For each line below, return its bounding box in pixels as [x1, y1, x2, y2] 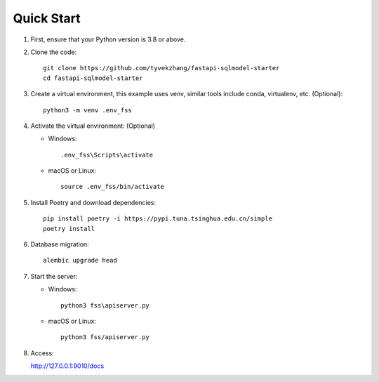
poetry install [43, 225, 95, 232]
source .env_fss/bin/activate [60, 183, 165, 191]
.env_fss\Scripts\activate [60, 151, 154, 159]
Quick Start [13, 11, 81, 26]
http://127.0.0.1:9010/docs [30, 362, 105, 370]
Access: [30, 348, 54, 357]
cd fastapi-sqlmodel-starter [43, 74, 143, 82]
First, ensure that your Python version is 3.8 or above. [30, 35, 186, 44]
